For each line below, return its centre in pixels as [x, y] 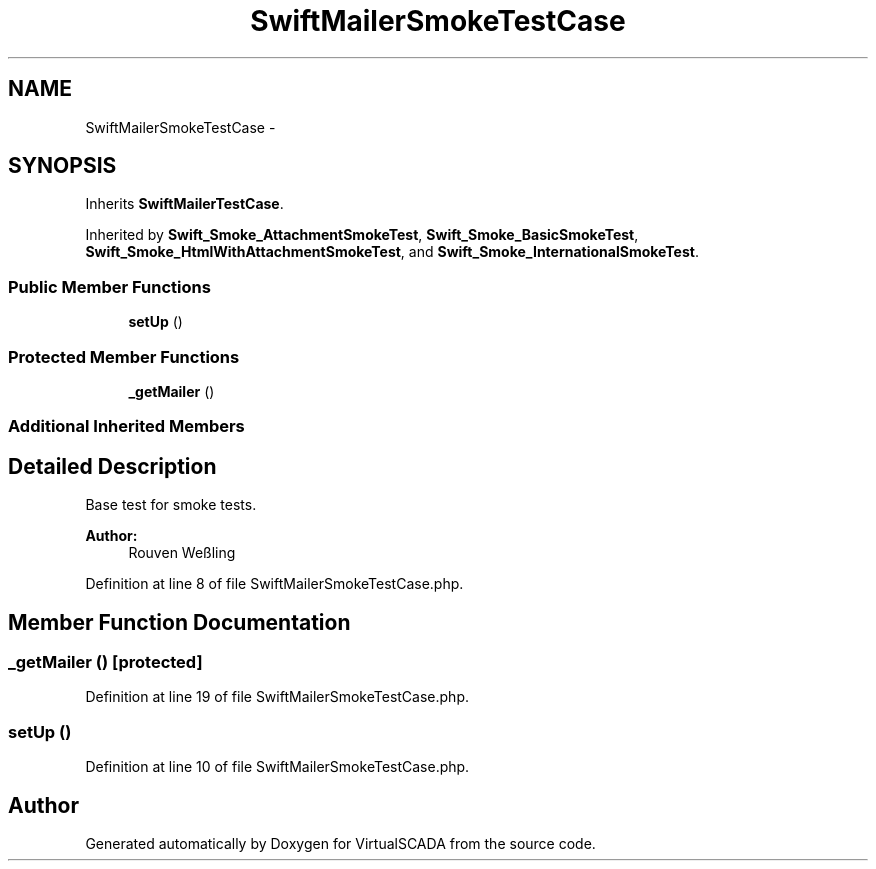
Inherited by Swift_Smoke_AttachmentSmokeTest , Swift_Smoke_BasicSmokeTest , [362, 235]
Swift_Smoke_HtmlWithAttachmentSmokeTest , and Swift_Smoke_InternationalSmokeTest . [392, 252]
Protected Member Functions [124, 356]
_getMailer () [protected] [105, 662]
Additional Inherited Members [126, 426]
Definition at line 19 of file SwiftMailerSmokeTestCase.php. [277, 697]
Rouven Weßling [182, 553]
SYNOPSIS [62, 166]
